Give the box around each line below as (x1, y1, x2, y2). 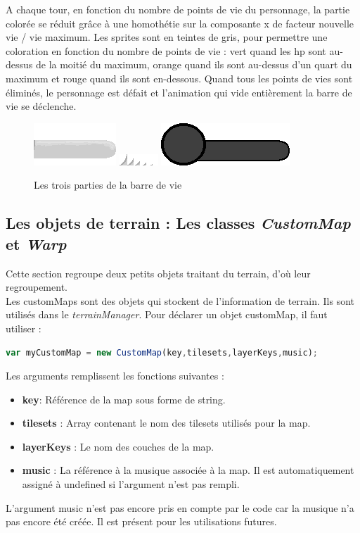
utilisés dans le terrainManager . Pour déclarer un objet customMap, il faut (6, 307, 328, 322)
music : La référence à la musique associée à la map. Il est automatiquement (22, 463, 354, 477)
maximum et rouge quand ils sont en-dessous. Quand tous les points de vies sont (6, 70, 353, 85)
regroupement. (6, 280, 67, 294)
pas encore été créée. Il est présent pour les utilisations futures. (6, 514, 277, 529)
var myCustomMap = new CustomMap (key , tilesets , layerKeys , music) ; (6, 347, 318, 358)
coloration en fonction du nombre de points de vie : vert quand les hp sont (6, 43, 326, 58)
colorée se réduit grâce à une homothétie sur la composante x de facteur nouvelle (6, 15, 354, 30)
